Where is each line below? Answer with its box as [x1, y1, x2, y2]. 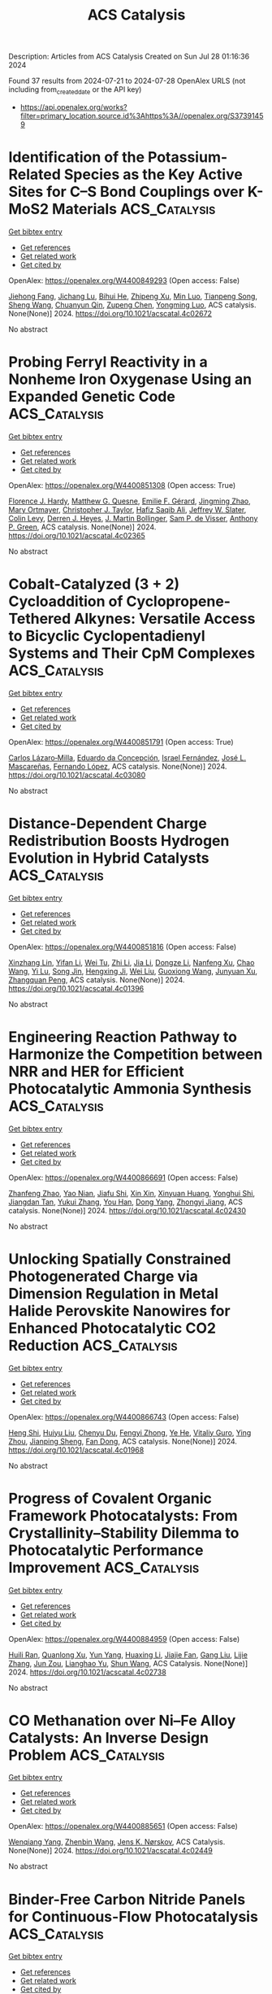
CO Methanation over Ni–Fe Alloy [8, 1711, 236, 1730]
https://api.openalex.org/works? [19, 102, 127, 111]
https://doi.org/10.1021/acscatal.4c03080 [8, 770, 146, 780]
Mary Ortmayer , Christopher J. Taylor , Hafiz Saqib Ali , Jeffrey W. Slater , [8, 504, 247, 514]
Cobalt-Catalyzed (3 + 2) [8, 575, 180, 594]
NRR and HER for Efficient [8, 1062, 184, 1081]
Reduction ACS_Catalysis [8, 1336, 178, 1355]
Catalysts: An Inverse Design [8, 1728, 209, 1747]
